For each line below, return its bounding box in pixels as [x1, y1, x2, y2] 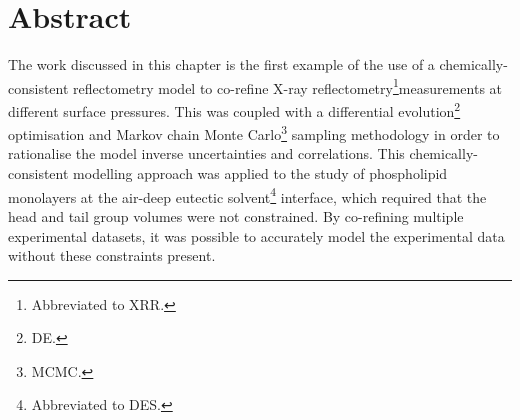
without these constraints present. [8, 245, 216, 266]
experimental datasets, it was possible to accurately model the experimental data [8, 225, 505, 246]
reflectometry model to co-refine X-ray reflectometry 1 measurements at [73, 74, 503, 98]
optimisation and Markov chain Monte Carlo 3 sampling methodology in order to [8, 121, 500, 144]
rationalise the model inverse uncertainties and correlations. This [8, 143, 405, 164]
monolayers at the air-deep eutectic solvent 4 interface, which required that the [8, 183, 487, 207]
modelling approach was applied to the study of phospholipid [73, 163, 448, 184]
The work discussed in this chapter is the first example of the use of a [8, 54, 435, 75]
